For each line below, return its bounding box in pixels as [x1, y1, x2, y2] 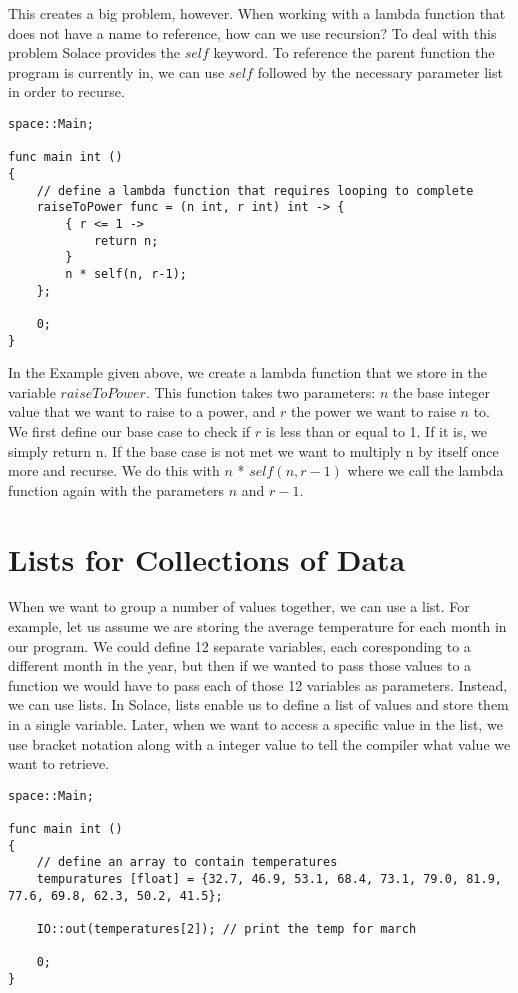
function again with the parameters [8, 479, 225, 500]
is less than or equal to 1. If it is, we [265, 420, 488, 441]
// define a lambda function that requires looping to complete [36, 183, 474, 198]
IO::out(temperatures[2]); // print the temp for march [36, 922, 417, 937]
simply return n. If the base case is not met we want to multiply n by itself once [8, 440, 499, 461]
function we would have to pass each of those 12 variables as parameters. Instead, [8, 674, 508, 695]
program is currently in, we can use [8, 61, 225, 82]
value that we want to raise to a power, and [8, 401, 276, 422]
